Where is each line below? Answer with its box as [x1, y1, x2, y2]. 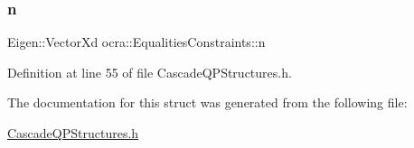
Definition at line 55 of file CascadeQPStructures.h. [7, 62, 292, 81]
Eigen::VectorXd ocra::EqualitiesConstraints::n [7, 32, 266, 51]
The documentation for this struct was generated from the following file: [7, 93, 408, 112]
